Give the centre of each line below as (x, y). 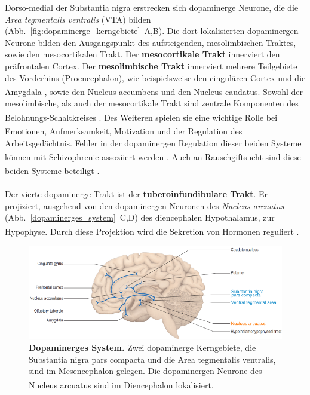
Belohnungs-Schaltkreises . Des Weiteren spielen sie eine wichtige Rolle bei (141, 117)
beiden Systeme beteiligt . (52, 170)
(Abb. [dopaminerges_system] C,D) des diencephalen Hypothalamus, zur (140, 217)
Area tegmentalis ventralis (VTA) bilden (78, 19)
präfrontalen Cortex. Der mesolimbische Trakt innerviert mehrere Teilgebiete (151, 65)
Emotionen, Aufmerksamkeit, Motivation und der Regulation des (124, 131)
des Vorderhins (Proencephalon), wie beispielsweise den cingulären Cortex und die (155, 77)
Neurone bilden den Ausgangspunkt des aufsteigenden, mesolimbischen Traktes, (151, 42)
